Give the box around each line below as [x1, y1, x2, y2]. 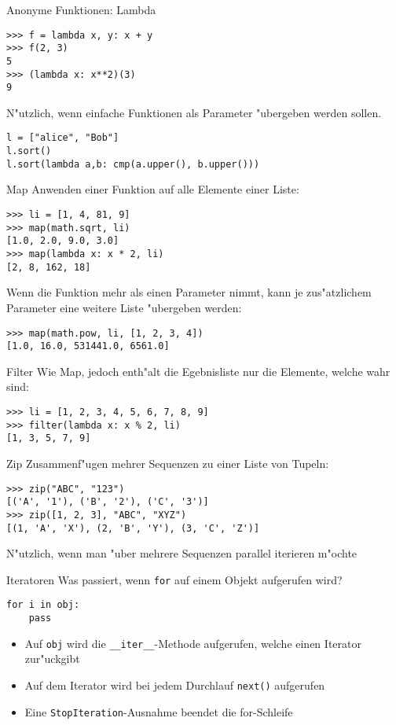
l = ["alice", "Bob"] [6, 132, 119, 144]
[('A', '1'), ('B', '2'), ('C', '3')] [6, 496, 209, 508]
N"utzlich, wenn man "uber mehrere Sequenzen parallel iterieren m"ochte [6, 545, 357, 561]
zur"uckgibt [24, 650, 80, 667]
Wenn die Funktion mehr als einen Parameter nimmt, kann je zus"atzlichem [6, 284, 372, 300]
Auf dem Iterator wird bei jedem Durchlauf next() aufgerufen [24, 677, 325, 693]
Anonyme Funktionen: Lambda [6, 2, 156, 17]
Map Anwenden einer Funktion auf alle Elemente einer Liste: [6, 181, 299, 197]
